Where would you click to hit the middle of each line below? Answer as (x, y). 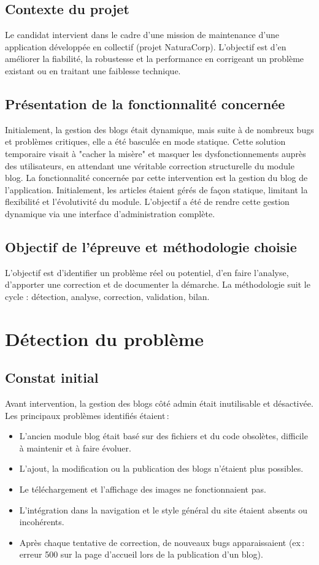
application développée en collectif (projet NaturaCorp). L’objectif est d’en (146, 46)
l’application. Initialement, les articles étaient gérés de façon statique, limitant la (156, 189)
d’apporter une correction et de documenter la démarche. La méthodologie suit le (158, 284)
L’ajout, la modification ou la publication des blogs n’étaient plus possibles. (161, 468)
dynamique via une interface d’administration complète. (110, 213)
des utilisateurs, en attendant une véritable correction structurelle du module (150, 165)
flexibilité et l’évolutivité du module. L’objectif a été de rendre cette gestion (147, 202)
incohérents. (42, 522)
